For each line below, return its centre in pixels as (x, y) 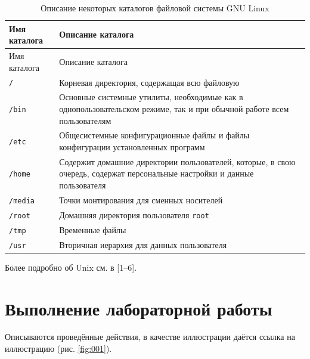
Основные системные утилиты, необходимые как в (151, 97)
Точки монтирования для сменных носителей (141, 199)
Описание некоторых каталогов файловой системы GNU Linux (155, 8)
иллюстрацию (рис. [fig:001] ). (58, 349)
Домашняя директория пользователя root (134, 214)
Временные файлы (93, 229)
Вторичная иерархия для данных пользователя (143, 244)
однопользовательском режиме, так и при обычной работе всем (174, 108)
